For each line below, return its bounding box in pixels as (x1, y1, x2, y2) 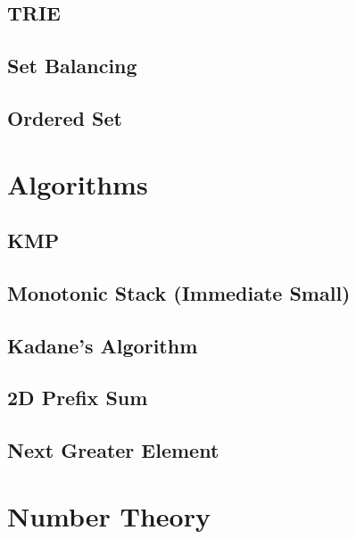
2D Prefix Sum (7, 384, 148, 411)
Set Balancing (7, 52, 137, 79)
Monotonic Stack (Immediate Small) (7, 278, 351, 306)
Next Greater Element (7, 436, 219, 464)
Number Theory (7, 497, 211, 534)
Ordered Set (7, 104, 122, 131)
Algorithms (7, 165, 148, 202)
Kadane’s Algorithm (7, 331, 198, 359)
